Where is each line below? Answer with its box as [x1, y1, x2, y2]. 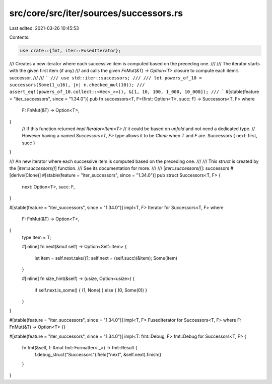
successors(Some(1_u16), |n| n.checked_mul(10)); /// [9, 82, 145, 88]
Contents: [9, 34, 30, 40]
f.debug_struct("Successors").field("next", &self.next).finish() [34, 352, 162, 358]
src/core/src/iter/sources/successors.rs [9, 8, 183, 19]
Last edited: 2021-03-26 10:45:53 [9, 25, 79, 31]
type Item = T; [22, 234, 51, 240]
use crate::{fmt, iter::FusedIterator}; [20, 48, 121, 53]
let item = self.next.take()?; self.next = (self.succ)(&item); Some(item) [34, 255, 178, 261]
